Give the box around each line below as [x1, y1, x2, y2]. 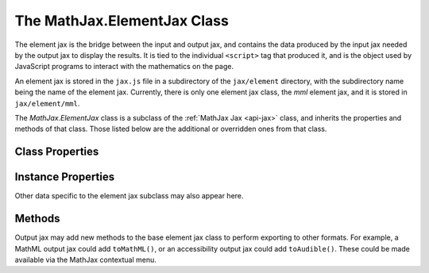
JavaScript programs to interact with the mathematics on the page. [14, 62, 234, 71]
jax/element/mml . [14, 98, 80, 108]
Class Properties [14, 145, 99, 159]
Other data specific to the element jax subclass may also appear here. [14, 191, 244, 201]
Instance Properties [14, 171, 115, 184]
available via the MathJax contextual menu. [14, 255, 157, 264]
